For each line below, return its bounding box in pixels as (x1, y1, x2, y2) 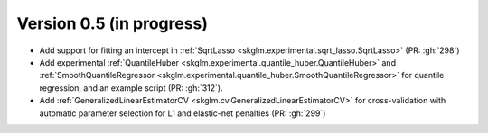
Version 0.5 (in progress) (16, 13, 208, 33)
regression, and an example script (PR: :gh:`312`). (39, 82, 223, 93)
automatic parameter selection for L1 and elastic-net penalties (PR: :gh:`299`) (39, 108, 326, 119)
